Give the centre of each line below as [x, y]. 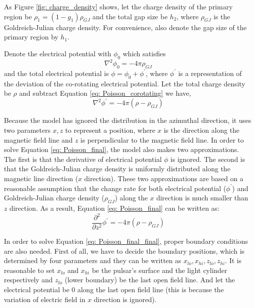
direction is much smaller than [202, 198]
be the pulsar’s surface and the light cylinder [160, 270]
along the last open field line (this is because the [150, 289]
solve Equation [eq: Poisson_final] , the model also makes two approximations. [122, 149]
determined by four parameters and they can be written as [93, 260]
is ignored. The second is [208, 159]
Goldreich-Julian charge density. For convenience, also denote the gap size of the [125, 27]
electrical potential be [37, 289]
